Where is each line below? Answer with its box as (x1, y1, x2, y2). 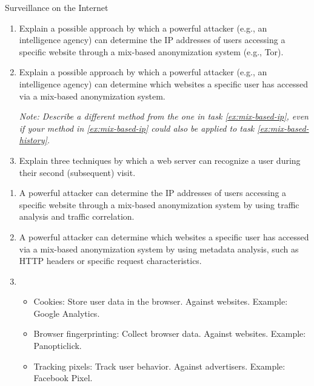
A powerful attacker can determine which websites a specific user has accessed (19, 230, 309, 243)
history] (19, 134, 47, 146)
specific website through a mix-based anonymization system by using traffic (19, 198, 299, 211)
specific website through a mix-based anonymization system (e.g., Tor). (19, 45, 284, 58)
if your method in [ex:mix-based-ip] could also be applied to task (19, 121, 255, 134)
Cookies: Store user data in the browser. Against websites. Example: (33, 295, 288, 308)
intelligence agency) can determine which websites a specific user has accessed (19, 77, 308, 90)
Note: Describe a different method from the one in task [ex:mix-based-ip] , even (19, 110, 309, 123)
